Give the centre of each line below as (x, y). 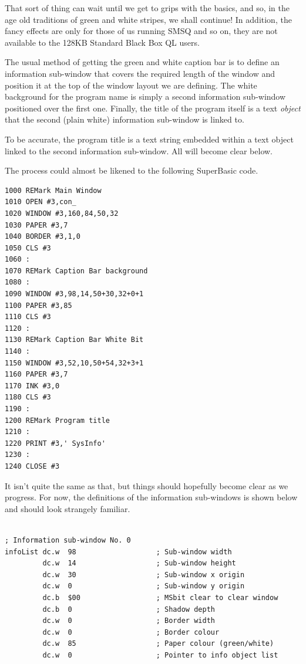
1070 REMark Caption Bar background (76, 271)
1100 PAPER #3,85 (38, 305)
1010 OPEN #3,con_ (41, 202)
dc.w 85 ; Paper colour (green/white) (158, 644)
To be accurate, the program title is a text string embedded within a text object (149, 139)
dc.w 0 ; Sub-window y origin (144, 586)
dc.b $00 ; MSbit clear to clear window (160, 597)
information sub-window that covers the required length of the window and (140, 73)
